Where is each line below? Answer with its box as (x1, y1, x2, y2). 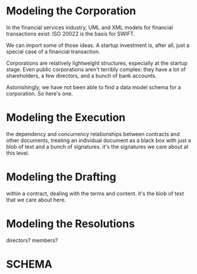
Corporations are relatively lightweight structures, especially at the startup (6, 59, 188, 67)
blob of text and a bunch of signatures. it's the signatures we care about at (6, 143, 189, 150)
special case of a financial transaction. (6, 48, 100, 55)
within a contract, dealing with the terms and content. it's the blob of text (6, 190, 184, 197)
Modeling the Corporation (6, 4, 136, 18)
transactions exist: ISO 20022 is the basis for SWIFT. (6, 30, 135, 37)
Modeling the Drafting (6, 171, 117, 184)
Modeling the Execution (6, 111, 126, 124)
